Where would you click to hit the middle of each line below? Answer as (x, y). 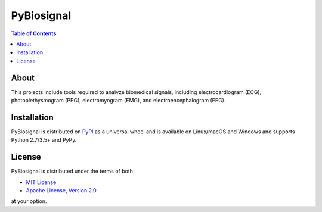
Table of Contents (34, 33)
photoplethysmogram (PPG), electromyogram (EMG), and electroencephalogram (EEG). (118, 101)
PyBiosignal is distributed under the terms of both (72, 171)
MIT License (41, 182)
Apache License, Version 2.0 (61, 190)
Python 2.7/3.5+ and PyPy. (44, 140)
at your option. (29, 201)
